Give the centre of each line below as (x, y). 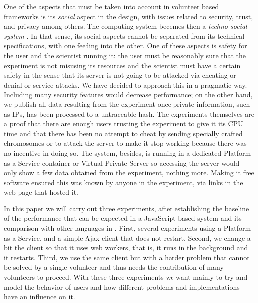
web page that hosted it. (41, 192)
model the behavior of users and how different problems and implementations (122, 286)
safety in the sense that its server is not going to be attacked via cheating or (120, 75)
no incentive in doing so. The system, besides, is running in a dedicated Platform (128, 152)
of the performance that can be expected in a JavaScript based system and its (123, 218)
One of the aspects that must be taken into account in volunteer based (112, 6)
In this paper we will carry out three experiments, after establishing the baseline (127, 208)
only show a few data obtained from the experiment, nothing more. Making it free (129, 172)
